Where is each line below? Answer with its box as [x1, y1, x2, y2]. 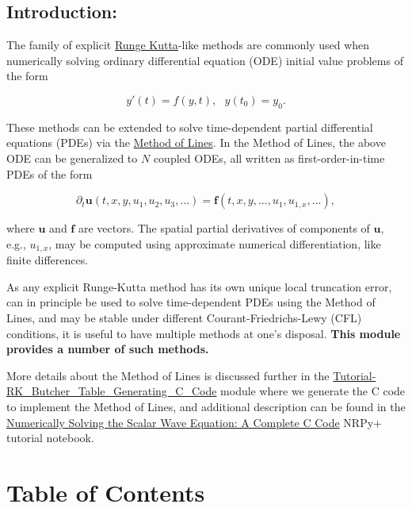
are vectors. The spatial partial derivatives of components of [78, 220, 370, 237]
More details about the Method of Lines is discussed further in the [6, 367, 330, 383]
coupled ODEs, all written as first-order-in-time [153, 149, 385, 166]
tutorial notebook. [6, 429, 94, 446]
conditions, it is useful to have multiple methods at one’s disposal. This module [6, 325, 401, 341]
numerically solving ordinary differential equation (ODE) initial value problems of [6, 52, 403, 68]
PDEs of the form [6, 165, 93, 182]
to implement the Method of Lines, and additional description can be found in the [6, 398, 406, 414]
